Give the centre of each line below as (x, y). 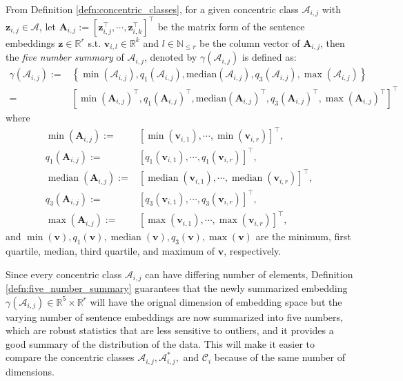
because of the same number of (279, 357)
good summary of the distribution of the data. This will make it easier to (160, 343)
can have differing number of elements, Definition (249, 274)
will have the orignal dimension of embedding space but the (216, 301)
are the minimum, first (303, 236)
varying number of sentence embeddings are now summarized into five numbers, (174, 316)
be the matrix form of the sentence (231, 26)
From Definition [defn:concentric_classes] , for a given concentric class (152, 9)
